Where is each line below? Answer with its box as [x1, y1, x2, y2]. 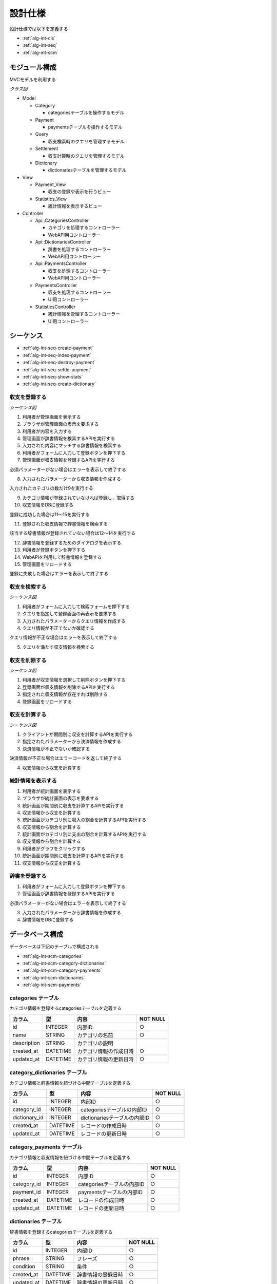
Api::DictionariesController [35, 239, 91, 245]
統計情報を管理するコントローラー [48, 311, 120, 317]
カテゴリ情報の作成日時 [77, 1048, 134, 1055]
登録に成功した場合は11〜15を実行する [9, 511, 90, 517]
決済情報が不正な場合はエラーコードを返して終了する [9, 755, 122, 761]
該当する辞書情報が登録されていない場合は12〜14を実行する [9, 530, 136, 536]
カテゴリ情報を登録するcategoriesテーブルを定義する [9, 1005, 122, 1011]
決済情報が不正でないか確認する [22, 745, 90, 752]
